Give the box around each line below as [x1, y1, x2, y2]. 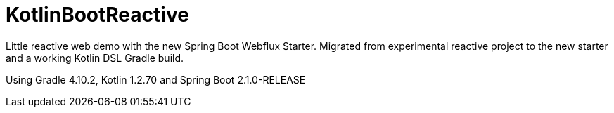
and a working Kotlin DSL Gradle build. [6, 51, 184, 64]
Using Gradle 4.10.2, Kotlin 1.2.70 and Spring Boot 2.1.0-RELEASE [6, 73, 306, 86]
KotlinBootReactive [6, 3, 189, 27]
